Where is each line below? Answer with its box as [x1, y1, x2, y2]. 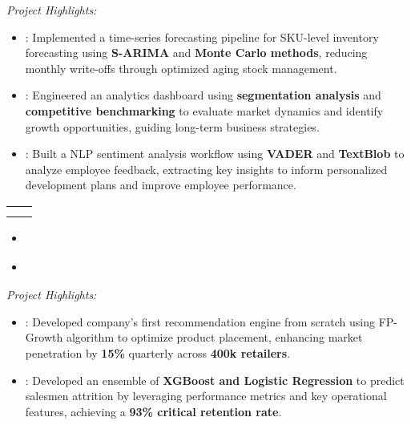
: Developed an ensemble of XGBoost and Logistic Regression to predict [25, 371, 405, 388]
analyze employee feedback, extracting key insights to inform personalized [25, 160, 388, 177]
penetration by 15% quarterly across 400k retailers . [25, 344, 291, 361]
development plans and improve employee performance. [25, 176, 296, 193]
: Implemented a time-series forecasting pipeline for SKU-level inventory [25, 28, 379, 45]
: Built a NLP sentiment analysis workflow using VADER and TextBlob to [25, 145, 405, 162]
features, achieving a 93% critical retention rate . [25, 403, 282, 419]
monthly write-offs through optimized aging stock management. [25, 59, 337, 76]
